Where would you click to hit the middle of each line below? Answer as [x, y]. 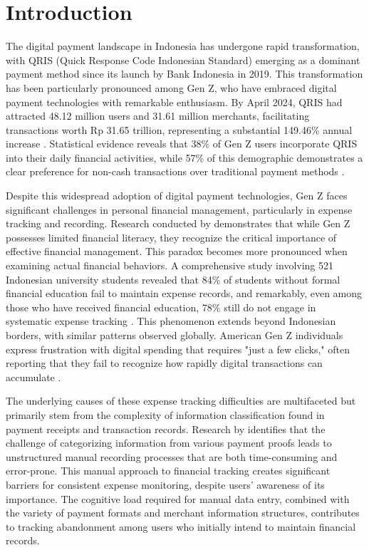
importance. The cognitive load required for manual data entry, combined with [178, 498]
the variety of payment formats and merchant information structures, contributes [183, 513]
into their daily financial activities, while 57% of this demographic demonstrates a [184, 157]
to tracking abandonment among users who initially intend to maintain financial [181, 526]
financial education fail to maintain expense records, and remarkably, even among [184, 293]
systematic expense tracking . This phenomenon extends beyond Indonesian [171, 321]
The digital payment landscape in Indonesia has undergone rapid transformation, [183, 46]
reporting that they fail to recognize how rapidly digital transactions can [164, 363]
